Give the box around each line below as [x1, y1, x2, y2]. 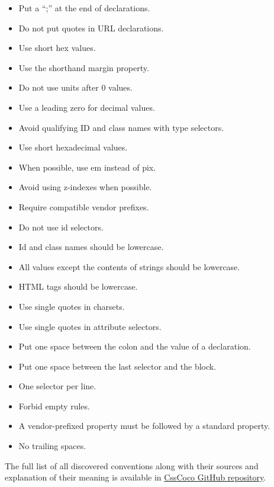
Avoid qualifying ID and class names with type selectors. [18, 121, 224, 133]
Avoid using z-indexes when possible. [18, 181, 152, 193]
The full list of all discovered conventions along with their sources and [5, 459, 259, 472]
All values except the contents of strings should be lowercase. [18, 260, 240, 273]
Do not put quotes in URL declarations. [18, 21, 164, 34]
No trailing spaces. [18, 440, 86, 452]
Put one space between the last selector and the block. [18, 360, 217, 372]
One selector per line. [18, 380, 96, 392]
